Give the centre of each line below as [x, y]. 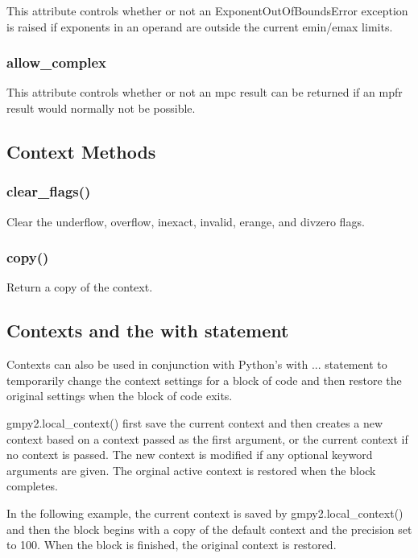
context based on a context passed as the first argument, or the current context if [207, 438]
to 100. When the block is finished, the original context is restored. [172, 545]
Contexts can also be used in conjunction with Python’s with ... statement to [197, 364]
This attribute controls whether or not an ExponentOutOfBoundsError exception [207, 10]
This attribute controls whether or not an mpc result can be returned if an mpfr [205, 92]
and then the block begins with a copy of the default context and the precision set [209, 529]
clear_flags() [49, 191]
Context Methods [81, 151]
